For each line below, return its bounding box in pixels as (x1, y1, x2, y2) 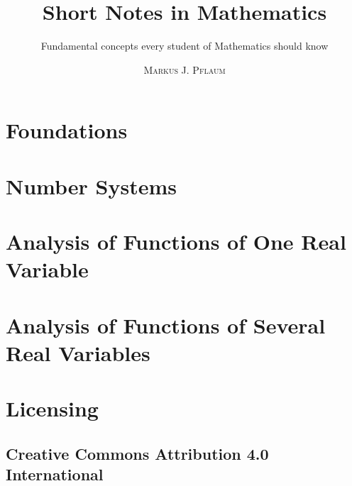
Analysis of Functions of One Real (6, 227, 346, 256)
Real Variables (6, 338, 150, 367)
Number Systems (6, 171, 177, 200)
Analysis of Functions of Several (6, 310, 326, 339)
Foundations (6, 116, 128, 145)
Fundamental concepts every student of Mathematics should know (40, 38, 329, 53)
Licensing (6, 394, 99, 423)
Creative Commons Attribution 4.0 (6, 442, 269, 464)
